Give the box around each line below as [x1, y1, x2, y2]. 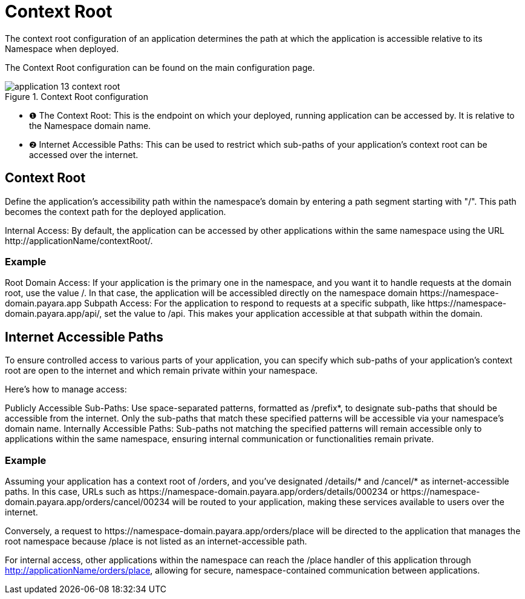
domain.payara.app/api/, [5, 308, 102, 319]
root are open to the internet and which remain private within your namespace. [5, 365, 318, 376]
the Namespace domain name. [29, 120, 151, 131]
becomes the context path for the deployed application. [5, 206, 226, 217]
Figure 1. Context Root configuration [5, 91, 148, 102]
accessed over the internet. [29, 149, 139, 160]
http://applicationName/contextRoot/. [5, 235, 153, 246]
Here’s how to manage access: [5, 384, 127, 395]
